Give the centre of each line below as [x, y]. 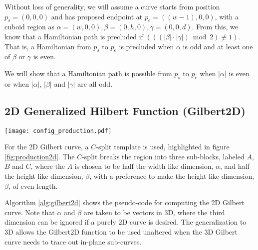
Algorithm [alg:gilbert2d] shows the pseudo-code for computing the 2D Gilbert [125, 202]
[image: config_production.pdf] [58, 131]
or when [17, 83]
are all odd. [95, 83]
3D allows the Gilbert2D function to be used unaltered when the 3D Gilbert [121, 231]
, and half [235, 166]
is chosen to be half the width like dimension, [144, 166]
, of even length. [33, 186]
